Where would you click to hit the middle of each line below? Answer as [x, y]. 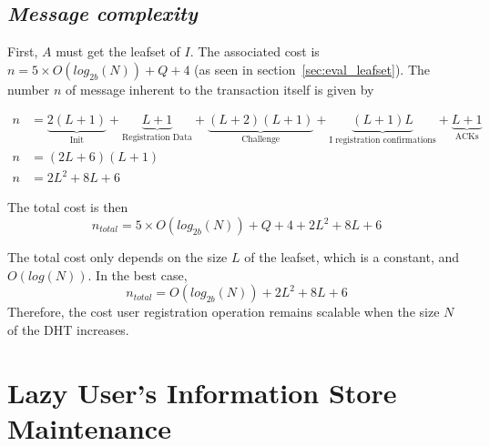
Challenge [261, 140]
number [29, 89]
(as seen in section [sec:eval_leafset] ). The [312, 69]
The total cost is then [68, 207]
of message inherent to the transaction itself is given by [220, 89]
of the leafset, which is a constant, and [352, 257]
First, [23, 51]
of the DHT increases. [68, 329]
